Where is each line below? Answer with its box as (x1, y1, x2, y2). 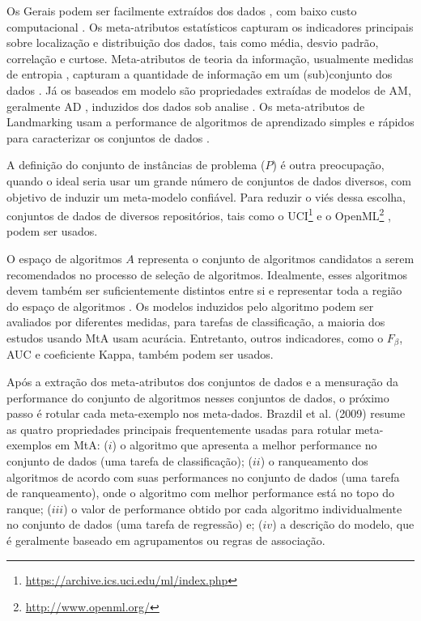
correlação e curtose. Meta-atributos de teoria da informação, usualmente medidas (6, 49, 414, 66)
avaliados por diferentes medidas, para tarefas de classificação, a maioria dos (6, 313, 385, 330)
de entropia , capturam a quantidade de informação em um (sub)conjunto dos (6, 66, 393, 83)
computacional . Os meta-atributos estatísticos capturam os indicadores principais (6, 18, 414, 35)
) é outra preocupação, (272, 156, 385, 173)
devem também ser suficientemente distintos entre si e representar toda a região (6, 282, 402, 299)
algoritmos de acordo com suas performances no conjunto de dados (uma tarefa (6, 468, 400, 485)
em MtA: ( (55, 436, 108, 453)
